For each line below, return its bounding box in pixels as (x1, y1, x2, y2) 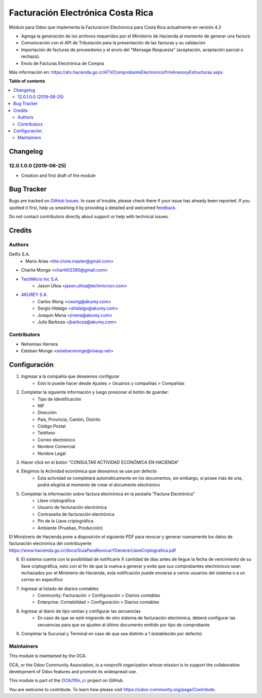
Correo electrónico (37, 436, 75, 442)
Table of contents (9, 78, 46, 84)
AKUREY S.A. (21, 292, 48, 297)
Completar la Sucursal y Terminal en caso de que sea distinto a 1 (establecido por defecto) (21, 631, 202, 637)
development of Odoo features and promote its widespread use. (9, 668, 137, 674)
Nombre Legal (37, 450, 66, 456)
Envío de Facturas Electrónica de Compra (21, 60, 104, 66)
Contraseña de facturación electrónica (37, 511, 115, 517)
